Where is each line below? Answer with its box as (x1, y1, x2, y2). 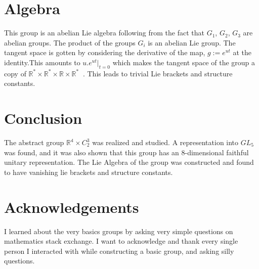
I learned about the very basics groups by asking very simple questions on (4, 226, 233, 236)
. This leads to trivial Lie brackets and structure (82, 68, 233, 78)
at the (233, 47, 251, 58)
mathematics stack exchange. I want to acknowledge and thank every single (4, 236, 238, 246)
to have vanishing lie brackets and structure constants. (4, 166, 173, 177)
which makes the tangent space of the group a (112, 57, 255, 67)
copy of (4, 68, 26, 78)
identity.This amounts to (4, 57, 80, 67)
